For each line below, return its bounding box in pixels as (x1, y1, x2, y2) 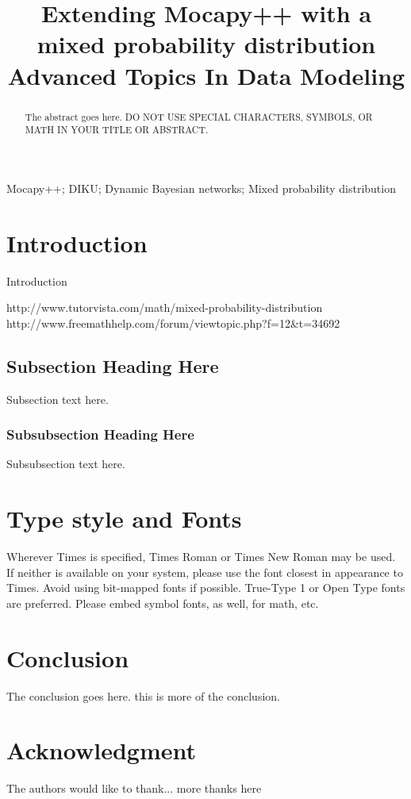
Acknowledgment (6, 734, 196, 766)
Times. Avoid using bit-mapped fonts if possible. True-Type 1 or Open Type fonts (6, 579, 405, 596)
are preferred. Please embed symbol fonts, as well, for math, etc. (6, 594, 319, 611)
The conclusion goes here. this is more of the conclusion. (6, 687, 280, 704)
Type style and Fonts (6, 502, 242, 535)
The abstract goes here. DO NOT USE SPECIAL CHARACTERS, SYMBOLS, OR (25, 109, 373, 123)
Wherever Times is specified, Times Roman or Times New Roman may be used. (6, 548, 396, 565)
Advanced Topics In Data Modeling (7, 59, 405, 91)
